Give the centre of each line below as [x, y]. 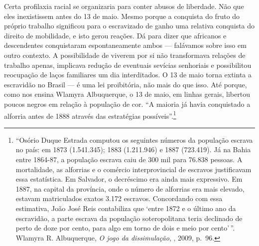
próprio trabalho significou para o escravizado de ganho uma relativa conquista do [129, 26]
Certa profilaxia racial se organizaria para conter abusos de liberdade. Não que [124, 6]
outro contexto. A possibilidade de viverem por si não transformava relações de [125, 55]
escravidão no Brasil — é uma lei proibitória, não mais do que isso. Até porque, [126, 84]
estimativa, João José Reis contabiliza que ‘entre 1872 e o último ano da [126, 208]
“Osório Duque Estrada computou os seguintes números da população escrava [134, 139]
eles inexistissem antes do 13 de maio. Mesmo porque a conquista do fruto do [122, 16]
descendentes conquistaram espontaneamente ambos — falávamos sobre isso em [125, 45]
